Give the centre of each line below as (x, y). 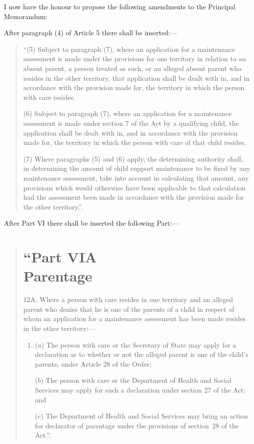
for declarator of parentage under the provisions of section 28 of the (137, 425)
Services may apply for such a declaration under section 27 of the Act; (140, 389)
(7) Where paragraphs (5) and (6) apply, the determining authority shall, (133, 158)
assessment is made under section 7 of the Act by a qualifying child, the (131, 123)
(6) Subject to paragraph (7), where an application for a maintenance (127, 113)
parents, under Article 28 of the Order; (93, 363)
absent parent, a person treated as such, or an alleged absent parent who (132, 68)
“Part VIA (60, 257)
